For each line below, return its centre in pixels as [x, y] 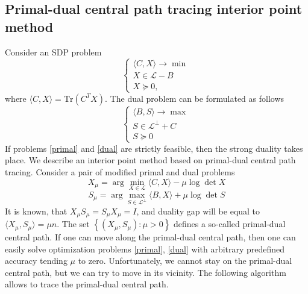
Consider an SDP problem [53, 52]
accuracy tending [36, 261]
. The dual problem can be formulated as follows [195, 98]
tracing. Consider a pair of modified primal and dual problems [120, 172]
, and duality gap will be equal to [198, 211]
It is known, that [36, 211]
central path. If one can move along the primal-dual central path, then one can [150, 237]
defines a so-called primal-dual [229, 224]
